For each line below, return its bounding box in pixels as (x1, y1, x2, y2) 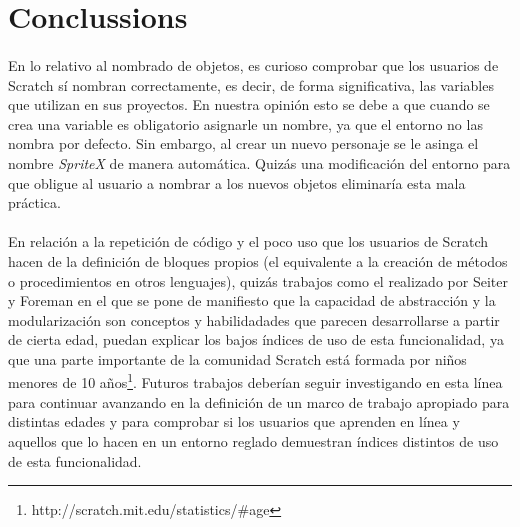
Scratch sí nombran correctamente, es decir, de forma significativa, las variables (8, 74, 494, 95)
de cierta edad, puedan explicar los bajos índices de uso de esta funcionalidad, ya (8, 329, 504, 350)
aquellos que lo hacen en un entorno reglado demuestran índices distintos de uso (8, 430, 499, 451)
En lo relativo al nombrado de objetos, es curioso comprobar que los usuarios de (8, 54, 499, 75)
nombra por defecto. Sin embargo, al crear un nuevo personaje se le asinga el (8, 133, 479, 154)
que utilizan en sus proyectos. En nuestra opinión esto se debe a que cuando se (8, 94, 490, 115)
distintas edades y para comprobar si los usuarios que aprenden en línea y (8, 411, 460, 432)
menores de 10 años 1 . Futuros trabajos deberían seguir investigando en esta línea (8, 369, 503, 393)
